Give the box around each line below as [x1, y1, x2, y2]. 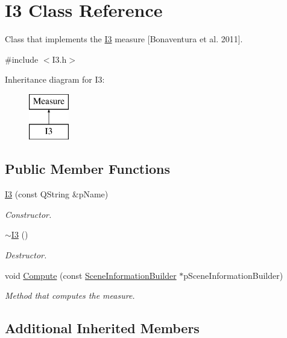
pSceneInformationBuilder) [183, 269, 283, 281]
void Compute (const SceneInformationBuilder [5, 269, 177, 281]
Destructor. [5, 249, 47, 261]
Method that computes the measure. [5, 289, 135, 302]
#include [5, 53, 39, 65]
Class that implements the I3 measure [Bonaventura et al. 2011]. [5, 33, 243, 45]
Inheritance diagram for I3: [5, 73, 105, 86]
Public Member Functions [5, 159, 170, 178]
